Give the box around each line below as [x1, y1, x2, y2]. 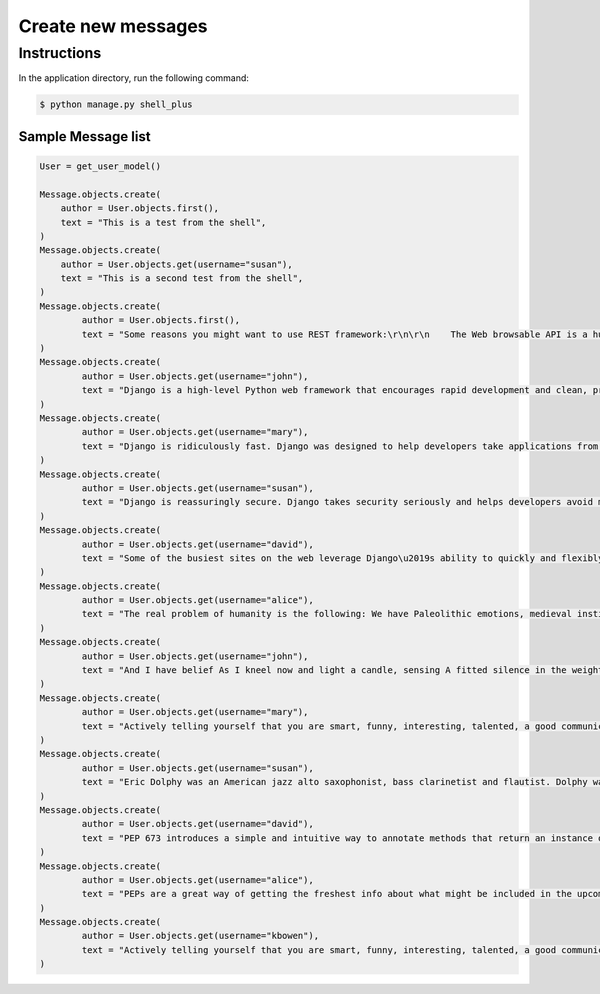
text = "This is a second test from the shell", [60, 273, 304, 284]
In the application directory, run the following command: [18, 72, 250, 84]
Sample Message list [18, 128, 151, 145]
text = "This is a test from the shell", [60, 216, 267, 228]
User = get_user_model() [39, 160, 162, 172]
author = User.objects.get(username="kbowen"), [81, 930, 320, 942]
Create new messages [18, 15, 208, 37]
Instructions [18, 44, 102, 62]
